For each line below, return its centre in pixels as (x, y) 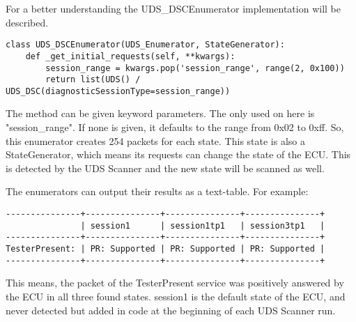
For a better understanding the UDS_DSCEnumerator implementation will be (173, 8)
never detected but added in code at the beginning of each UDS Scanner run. (171, 310)
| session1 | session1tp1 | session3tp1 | (203, 225)
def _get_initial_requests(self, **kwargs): (130, 56)
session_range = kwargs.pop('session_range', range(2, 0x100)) (195, 68)
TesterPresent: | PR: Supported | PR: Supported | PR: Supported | (165, 249)
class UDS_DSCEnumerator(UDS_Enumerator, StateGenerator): (145, 45)
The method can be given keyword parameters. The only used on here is (160, 113)
